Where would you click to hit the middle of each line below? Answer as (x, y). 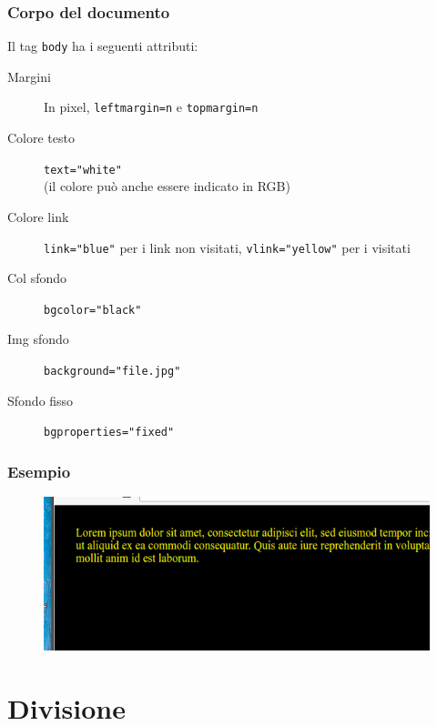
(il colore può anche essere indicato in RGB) (167, 186)
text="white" (83, 170)
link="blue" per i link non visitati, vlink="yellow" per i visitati (227, 247)
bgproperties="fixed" (109, 433)
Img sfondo (38, 339)
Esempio (39, 471)
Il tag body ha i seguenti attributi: (103, 46)
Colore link (38, 216)
